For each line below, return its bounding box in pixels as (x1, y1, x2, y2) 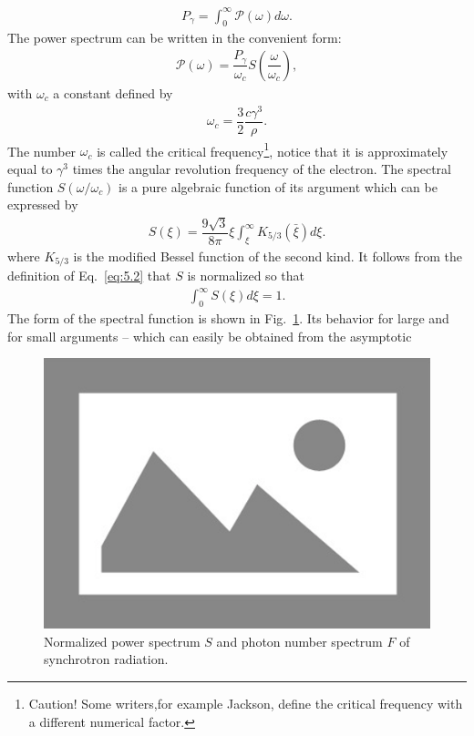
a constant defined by (53, 83, 173, 102)
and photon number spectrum (216, 631, 383, 650)
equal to (7, 158, 53, 178)
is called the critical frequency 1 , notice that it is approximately (97, 138, 448, 160)
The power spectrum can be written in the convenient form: (7, 28, 342, 47)
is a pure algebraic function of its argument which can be (118, 177, 438, 196)
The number (7, 141, 77, 160)
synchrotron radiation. (44, 649, 169, 669)
